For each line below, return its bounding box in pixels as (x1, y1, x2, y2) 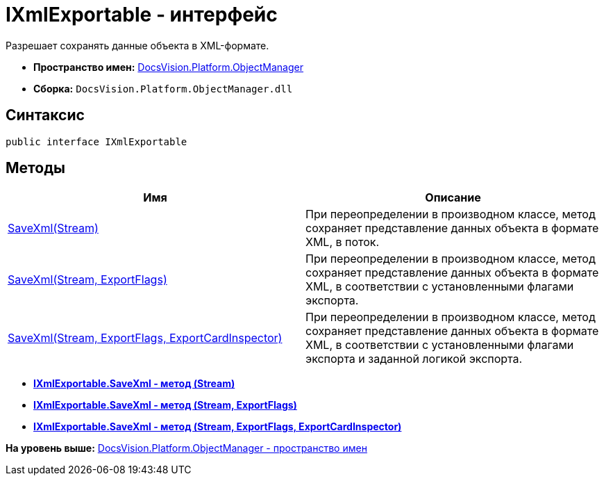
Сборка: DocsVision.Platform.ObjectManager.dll (33, 82, 293, 95)
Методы (6, 159, 65, 177)
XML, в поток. (305, 235, 380, 250)
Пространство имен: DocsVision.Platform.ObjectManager (33, 60, 303, 73)
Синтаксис (6, 106, 85, 124)
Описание (425, 190, 481, 205)
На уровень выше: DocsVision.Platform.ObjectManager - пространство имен (6, 442, 367, 455)
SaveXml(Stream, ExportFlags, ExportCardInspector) (8, 331, 283, 345)
